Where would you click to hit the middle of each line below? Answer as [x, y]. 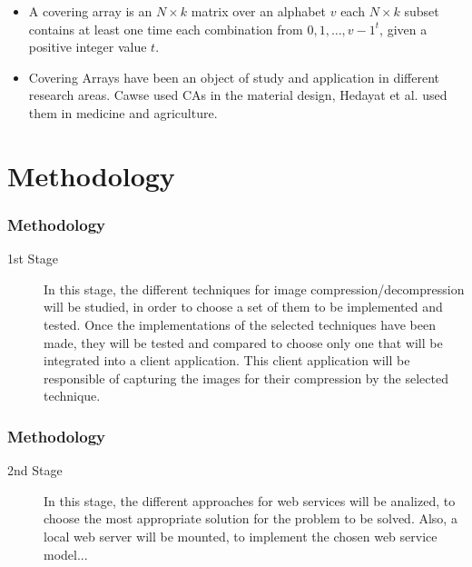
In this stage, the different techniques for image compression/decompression [254, 288]
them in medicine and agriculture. [123, 112]
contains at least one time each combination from [166, 29]
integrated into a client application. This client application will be [227, 360]
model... [66, 554]
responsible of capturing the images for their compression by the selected [246, 378]
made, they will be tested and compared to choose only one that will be [243, 342]
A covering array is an [90, 11]
